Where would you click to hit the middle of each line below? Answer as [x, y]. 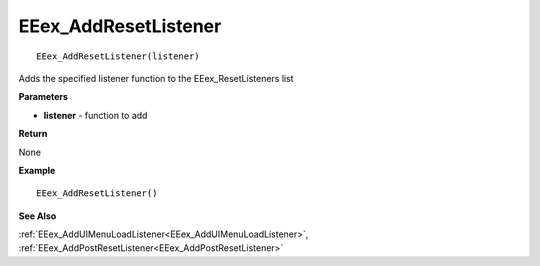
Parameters [43, 97]
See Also [37, 216]
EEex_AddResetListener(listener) [118, 56]
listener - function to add [95, 115]
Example [37, 170]
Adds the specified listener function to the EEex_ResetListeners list [156, 78]
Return [33, 134]
